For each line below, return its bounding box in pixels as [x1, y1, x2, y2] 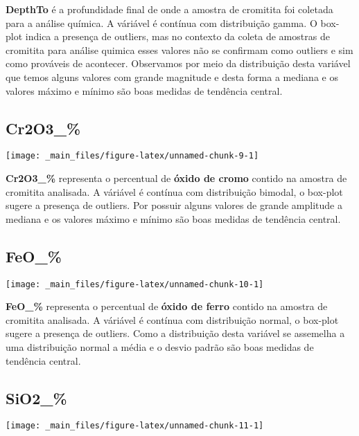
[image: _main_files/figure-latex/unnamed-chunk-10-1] [6, 279, 264, 289]
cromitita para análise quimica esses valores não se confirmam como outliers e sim [6, 42, 353, 57]
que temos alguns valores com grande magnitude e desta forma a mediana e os [6, 69, 338, 84]
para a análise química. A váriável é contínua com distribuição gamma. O [6, 15, 317, 30]
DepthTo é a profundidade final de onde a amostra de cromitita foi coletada [6, 2, 333, 16]
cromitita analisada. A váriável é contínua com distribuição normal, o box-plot [6, 312, 339, 327]
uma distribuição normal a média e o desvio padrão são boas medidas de [6, 340, 314, 354]
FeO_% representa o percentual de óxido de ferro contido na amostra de [6, 299, 328, 314]
